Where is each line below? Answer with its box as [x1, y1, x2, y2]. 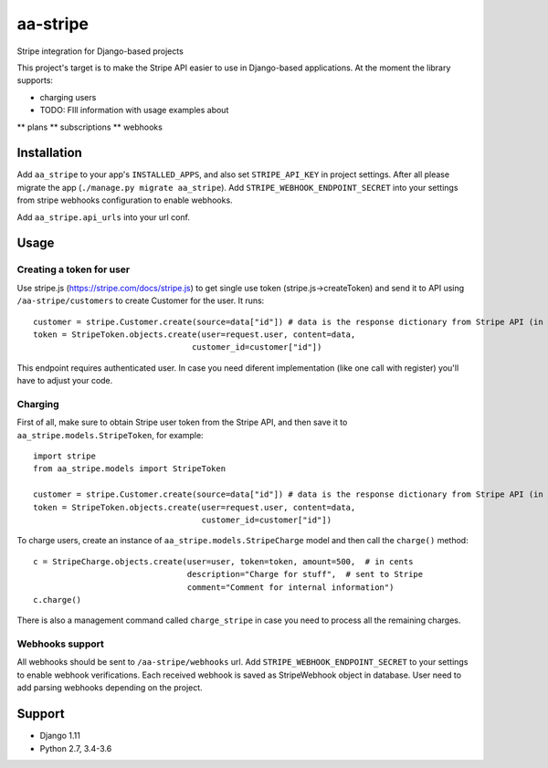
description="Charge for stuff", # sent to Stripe [186, 569, 424, 580]
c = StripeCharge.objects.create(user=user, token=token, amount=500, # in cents [33, 556, 414, 566]
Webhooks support [16, 637, 104, 650]
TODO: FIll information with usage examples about [39, 105, 229, 116]
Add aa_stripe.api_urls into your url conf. [16, 211, 191, 223]
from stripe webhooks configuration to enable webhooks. [16, 195, 233, 205]
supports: [16, 75, 54, 86]
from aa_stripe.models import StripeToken [33, 464, 227, 474]
